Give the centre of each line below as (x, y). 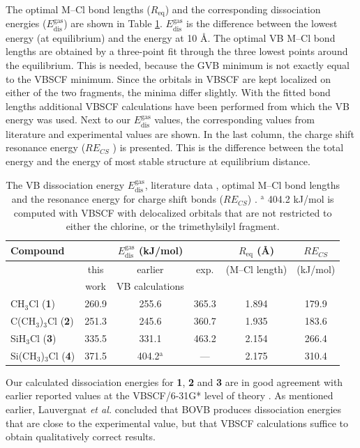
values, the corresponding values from (235, 119)
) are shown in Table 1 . (113, 23)
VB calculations (150, 286)
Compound (38, 250)
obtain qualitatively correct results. (81, 437)
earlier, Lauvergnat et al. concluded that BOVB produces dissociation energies (174, 409)
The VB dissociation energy (65, 184)
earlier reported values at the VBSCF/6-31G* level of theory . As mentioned (170, 395)
